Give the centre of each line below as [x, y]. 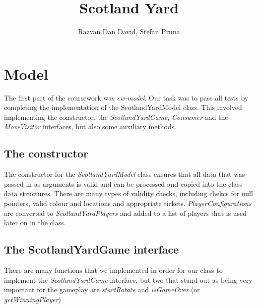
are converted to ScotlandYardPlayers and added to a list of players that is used [126, 213]
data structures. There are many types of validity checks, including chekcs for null [128, 193]
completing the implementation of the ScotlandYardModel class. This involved [123, 107]
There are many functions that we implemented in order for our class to [113, 270]
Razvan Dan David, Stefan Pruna [129, 31]
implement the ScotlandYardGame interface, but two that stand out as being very [128, 280]
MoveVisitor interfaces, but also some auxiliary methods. [90, 127]
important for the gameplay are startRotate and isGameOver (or [102, 289]
